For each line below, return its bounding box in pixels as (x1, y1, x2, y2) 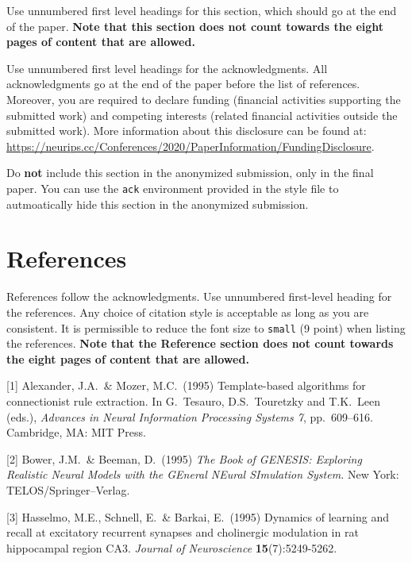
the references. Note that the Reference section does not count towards (6, 335, 394, 352)
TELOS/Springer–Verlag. (6, 481, 130, 498)
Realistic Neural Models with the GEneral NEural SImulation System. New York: (6, 466, 399, 483)
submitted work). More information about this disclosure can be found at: (6, 122, 367, 139)
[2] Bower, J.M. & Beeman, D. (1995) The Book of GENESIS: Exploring (6, 450, 362, 467)
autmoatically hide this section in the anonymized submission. (6, 195, 309, 212)
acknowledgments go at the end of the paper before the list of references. (6, 75, 360, 92)
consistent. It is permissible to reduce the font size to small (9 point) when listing (6, 319, 406, 336)
